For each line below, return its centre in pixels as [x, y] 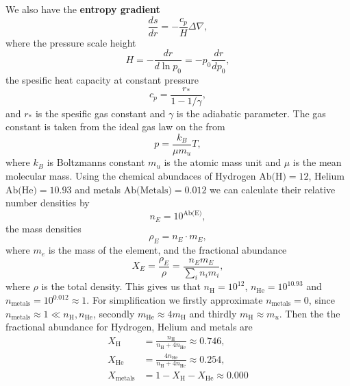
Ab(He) [21, 190]
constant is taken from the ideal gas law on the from [115, 126]
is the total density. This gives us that [121, 286]
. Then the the [310, 313]
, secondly [114, 313]
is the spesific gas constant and [100, 113]
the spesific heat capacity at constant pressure [102, 80]
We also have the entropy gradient [83, 9]
